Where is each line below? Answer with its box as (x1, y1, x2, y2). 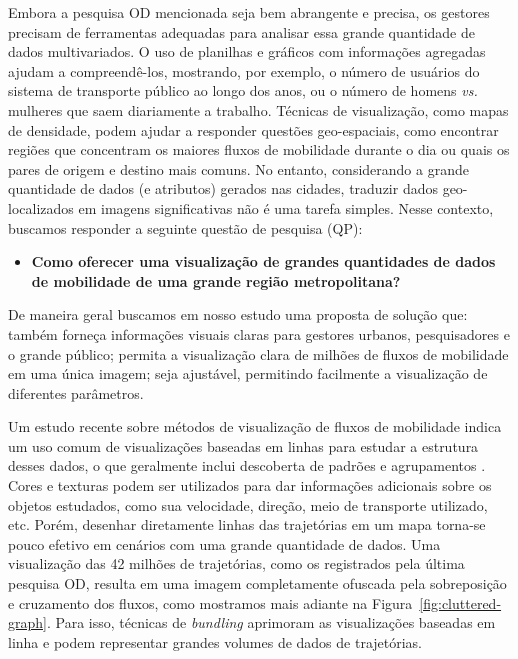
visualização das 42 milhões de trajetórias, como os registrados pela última (8, 553, 465, 574)
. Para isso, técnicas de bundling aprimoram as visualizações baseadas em (46, 612, 496, 633)
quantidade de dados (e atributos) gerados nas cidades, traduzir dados (8, 178, 438, 199)
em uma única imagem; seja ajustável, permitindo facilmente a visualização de (8, 363, 488, 384)
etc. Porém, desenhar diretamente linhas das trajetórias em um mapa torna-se (8, 514, 486, 535)
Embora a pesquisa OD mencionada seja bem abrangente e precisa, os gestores (8, 2, 490, 22)
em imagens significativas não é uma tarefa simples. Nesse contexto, (78, 197, 494, 218)
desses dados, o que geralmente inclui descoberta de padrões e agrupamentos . (8, 455, 486, 476)
